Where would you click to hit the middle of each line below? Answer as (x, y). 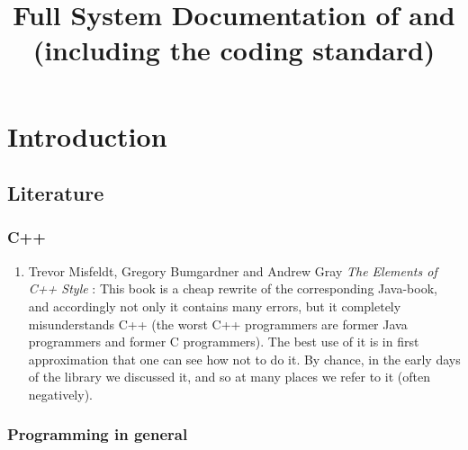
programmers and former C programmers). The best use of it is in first (224, 342)
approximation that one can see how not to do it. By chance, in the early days (244, 359)
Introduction (87, 135)
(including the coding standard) (234, 50)
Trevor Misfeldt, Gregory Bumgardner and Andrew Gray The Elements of (233, 270)
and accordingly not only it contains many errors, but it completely (215, 306)
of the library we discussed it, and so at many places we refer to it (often (229, 377)
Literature (56, 193)
